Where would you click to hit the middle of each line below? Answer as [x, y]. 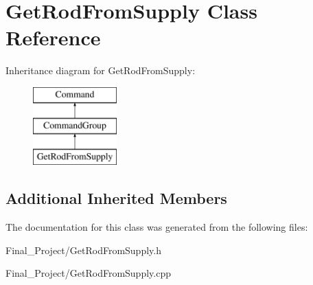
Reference [53, 37]
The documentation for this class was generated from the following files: [157, 227]
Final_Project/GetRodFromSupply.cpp [88, 273]
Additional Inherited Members [116, 198]
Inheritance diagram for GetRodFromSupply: [101, 70]
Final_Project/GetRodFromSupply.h [83, 250]
